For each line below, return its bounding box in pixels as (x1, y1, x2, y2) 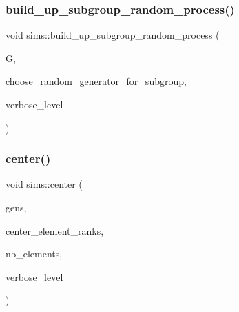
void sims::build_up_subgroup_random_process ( (6, 28, 220, 42)
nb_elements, (6, 246, 63, 261)
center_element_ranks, (6, 223, 104, 237)
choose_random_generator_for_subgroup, (6, 74, 187, 88)
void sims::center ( (6, 177, 83, 191)
